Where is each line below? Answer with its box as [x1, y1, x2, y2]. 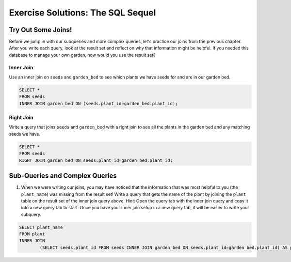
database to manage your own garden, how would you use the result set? [9, 52, 156, 58]
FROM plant [19, 231, 45, 237]
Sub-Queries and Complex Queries [9, 172, 117, 180]
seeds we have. [9, 131, 41, 137]
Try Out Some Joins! [9, 26, 72, 34]
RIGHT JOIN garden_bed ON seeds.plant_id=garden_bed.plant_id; [19, 157, 173, 163]
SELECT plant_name [19, 224, 63, 230]
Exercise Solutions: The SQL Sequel [9, 7, 156, 18]
